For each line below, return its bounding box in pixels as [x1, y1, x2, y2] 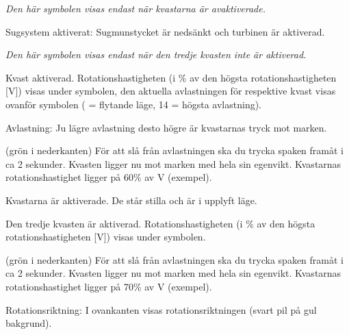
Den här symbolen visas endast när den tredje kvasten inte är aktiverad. [5, 47, 307, 62]
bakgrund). [5, 316, 52, 330]
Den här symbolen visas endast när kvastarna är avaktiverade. [5, 1, 266, 15]
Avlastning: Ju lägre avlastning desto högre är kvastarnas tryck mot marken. [5, 120, 327, 134]
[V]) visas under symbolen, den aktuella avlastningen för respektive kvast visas [5, 84, 336, 98]
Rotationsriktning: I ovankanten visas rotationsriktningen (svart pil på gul [5, 302, 317, 317]
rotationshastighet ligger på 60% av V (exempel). [5, 170, 212, 184]
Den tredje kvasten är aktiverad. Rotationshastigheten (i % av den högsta [5, 216, 315, 230]
